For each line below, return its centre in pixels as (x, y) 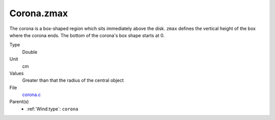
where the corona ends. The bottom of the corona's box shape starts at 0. (87, 35)
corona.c (31, 95)
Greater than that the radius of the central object (73, 80)
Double (30, 52)
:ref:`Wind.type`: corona (52, 109)
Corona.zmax (39, 13)
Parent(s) (19, 102)
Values (17, 73)
